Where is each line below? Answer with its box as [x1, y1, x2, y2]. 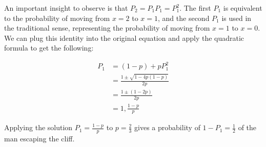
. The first [179, 3, 211, 13]
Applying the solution [4, 122, 73, 133]
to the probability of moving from [4, 12, 110, 23]
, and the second [158, 12, 210, 23]
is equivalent [223, 3, 262, 13]
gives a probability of [134, 122, 200, 133]
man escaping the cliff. [4, 133, 75, 144]
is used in [221, 12, 252, 23]
